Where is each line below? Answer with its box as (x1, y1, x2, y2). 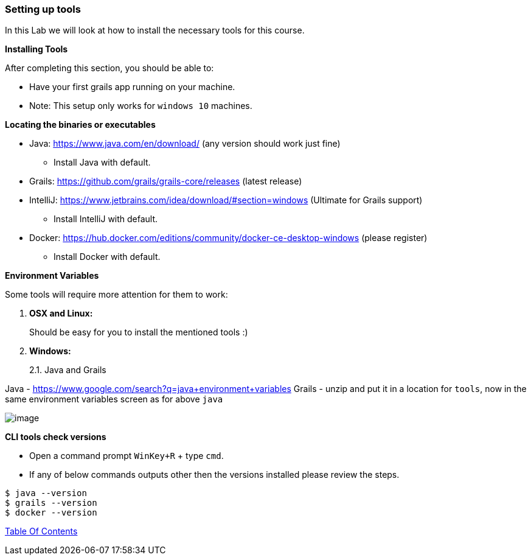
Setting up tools (5, 3, 81, 15)
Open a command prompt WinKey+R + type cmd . (29, 450, 224, 461)
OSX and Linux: (29, 308, 93, 319)
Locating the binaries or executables (5, 119, 156, 130)
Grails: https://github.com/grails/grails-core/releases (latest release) (29, 176, 302, 187)
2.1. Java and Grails (29, 365, 106, 376)
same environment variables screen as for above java (5, 394, 223, 405)
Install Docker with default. (54, 251, 161, 262)
